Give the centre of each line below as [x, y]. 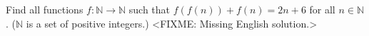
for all [322, 9]
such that [150, 9]
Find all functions [45, 9]
